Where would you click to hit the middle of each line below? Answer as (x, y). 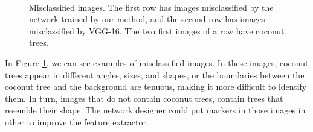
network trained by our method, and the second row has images (147, 19)
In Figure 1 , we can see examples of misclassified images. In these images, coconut (157, 62)
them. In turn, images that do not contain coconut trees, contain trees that (144, 98)
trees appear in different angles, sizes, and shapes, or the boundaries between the (155, 74)
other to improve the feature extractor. (77, 121)
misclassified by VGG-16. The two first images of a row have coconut (157, 30)
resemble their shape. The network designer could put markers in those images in (155, 110)
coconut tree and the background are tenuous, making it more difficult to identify (156, 86)
